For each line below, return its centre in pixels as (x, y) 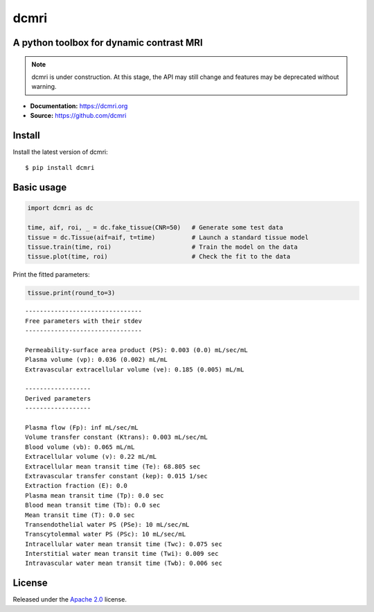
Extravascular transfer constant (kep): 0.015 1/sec (116, 476)
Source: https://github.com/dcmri (78, 116)
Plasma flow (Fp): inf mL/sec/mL (82, 428)
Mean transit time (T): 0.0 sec (80, 515)
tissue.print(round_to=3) (71, 293)
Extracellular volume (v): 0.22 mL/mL (91, 457)
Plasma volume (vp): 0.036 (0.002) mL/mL (96, 360)
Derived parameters (58, 398)
